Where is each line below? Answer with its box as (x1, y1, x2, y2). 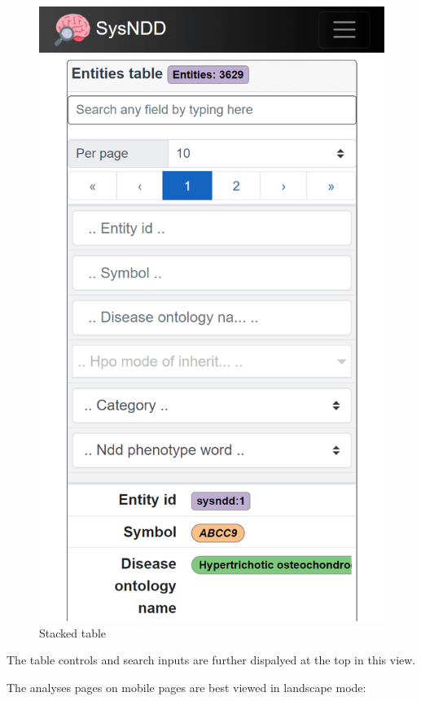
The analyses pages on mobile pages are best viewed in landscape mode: (7, 678, 366, 695)
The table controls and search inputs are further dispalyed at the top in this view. (7, 651, 416, 668)
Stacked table (39, 624, 107, 641)
